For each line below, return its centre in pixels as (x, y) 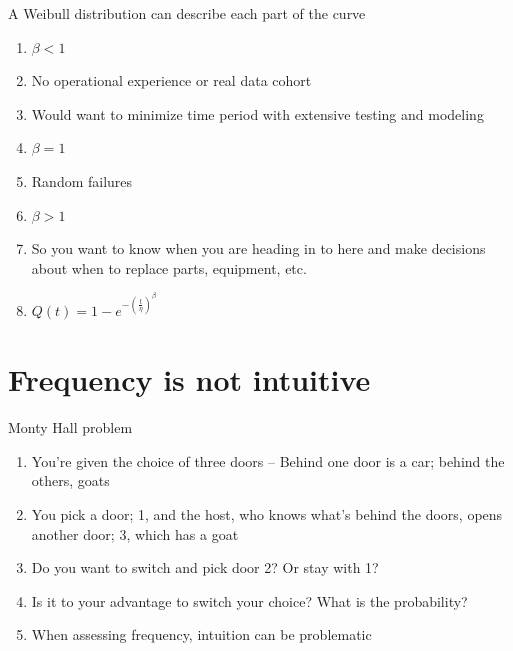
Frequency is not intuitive (189, 379)
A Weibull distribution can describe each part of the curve (187, 13)
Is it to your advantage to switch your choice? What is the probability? (249, 600)
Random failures (82, 180)
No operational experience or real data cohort (171, 80)
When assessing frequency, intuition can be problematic (201, 634)
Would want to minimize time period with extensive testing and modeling (257, 113)
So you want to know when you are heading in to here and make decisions (258, 248)
